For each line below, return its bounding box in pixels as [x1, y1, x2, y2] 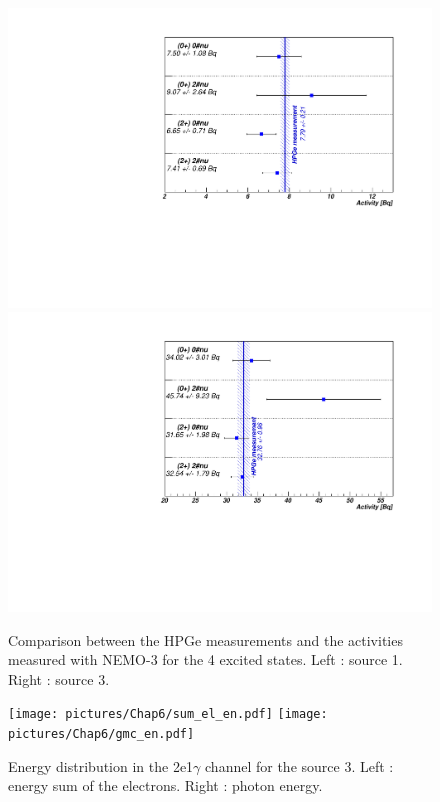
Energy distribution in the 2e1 [8, 755, 194, 776]
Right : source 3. [8, 668, 110, 689]
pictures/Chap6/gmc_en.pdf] [8, 726, 195, 741]
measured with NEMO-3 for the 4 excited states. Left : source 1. [8, 649, 403, 670]
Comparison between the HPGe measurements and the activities [8, 629, 403, 650]
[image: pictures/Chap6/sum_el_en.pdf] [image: [8, 707, 328, 722]
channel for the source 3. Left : [205, 755, 394, 776]
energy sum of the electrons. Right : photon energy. [8, 775, 323, 796]
